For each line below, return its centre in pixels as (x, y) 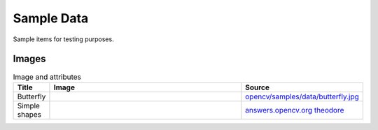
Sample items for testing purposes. (64, 39)
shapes (29, 114)
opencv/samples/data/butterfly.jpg (302, 96)
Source (257, 87)
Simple (28, 106)
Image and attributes (47, 77)
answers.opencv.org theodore (295, 110)
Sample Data (51, 18)
